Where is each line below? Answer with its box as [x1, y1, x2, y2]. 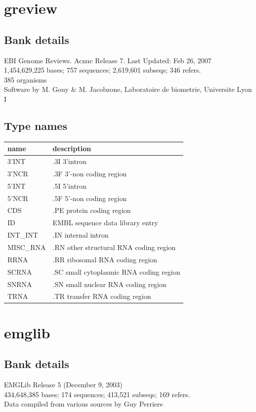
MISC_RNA [7, 242, 46, 252]
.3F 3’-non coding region [52, 168, 127, 178]
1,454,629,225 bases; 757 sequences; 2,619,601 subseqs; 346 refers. [4, 65, 201, 75]
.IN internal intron [52, 230, 109, 240]
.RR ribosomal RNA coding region [52, 254, 158, 264]
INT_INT [7, 230, 38, 240]
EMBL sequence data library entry [52, 217, 158, 228]
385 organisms [4, 74, 47, 84]
